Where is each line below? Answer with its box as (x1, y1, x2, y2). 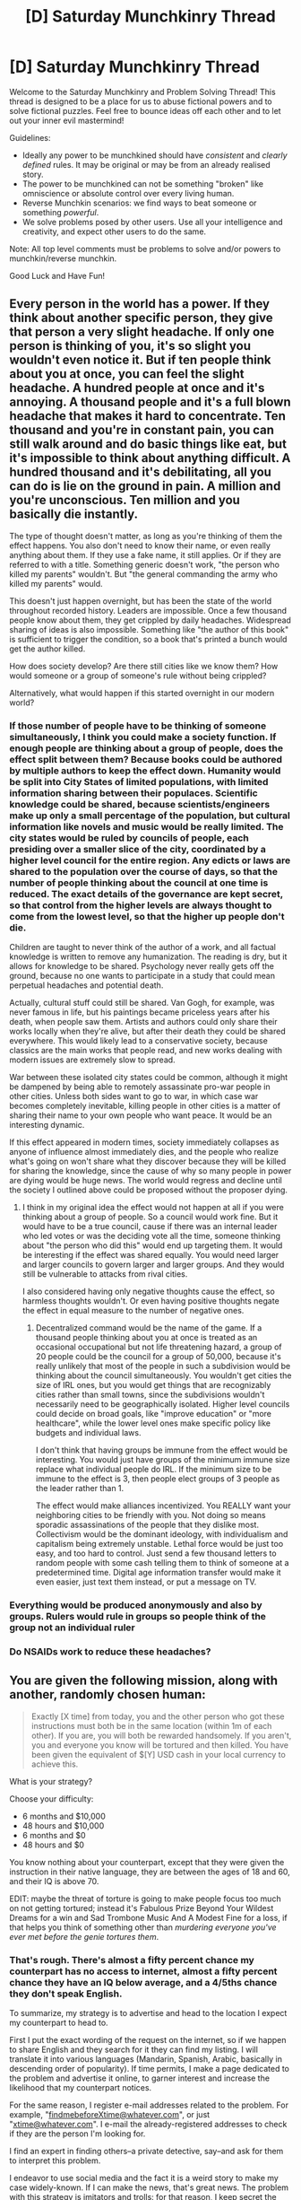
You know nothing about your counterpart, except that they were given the (9, 1856, 285, 1867)
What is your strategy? (9, 1776, 92, 1786)
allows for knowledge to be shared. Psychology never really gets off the (9, 961, 275, 972)
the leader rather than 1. (35, 1483, 125, 1494)
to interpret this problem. (9, 2155, 101, 2166)
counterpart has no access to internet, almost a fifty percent (9, 1965, 278, 1977)
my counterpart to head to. (9, 2017, 109, 2028)
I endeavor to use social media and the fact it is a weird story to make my (9, 2173, 279, 2183)
